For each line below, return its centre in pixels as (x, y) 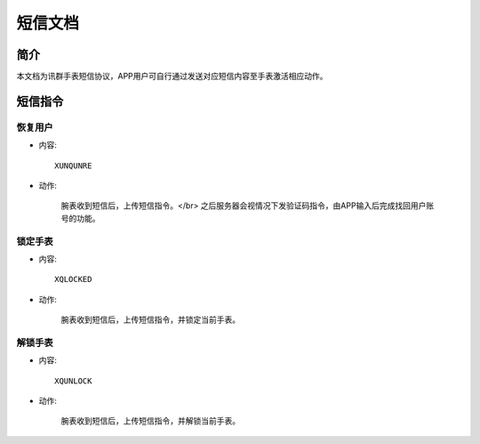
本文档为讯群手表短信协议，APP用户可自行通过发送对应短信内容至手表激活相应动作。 (172, 77)
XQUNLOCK (73, 381)
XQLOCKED (73, 279)
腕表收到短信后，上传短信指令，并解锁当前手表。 (150, 421)
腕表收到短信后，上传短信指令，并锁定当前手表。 (150, 319)
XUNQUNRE (73, 165)
